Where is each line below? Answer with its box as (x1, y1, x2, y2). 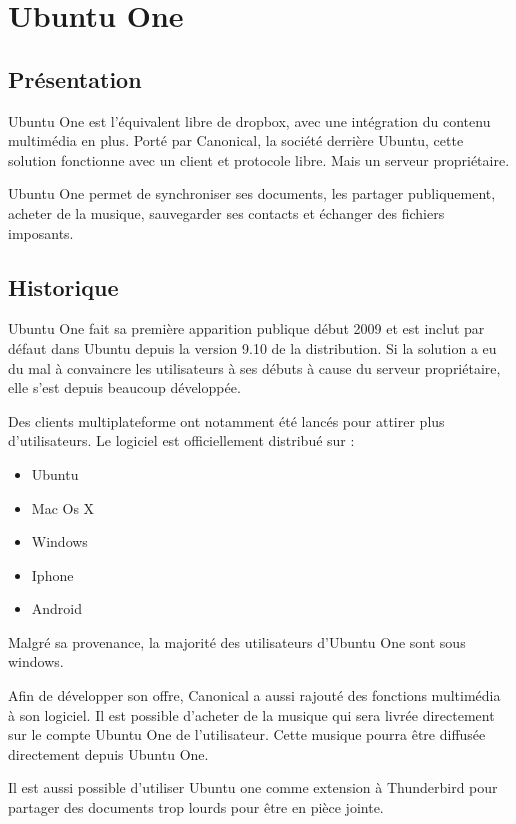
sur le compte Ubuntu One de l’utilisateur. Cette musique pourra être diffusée (8, 724, 486, 745)
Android (31, 598, 83, 619)
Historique (8, 271, 119, 302)
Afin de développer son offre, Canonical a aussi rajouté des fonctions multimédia (8, 685, 501, 706)
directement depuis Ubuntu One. (8, 743, 209, 764)
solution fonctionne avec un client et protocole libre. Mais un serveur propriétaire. (8, 149, 510, 170)
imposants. (8, 222, 74, 243)
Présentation (8, 63, 142, 94)
